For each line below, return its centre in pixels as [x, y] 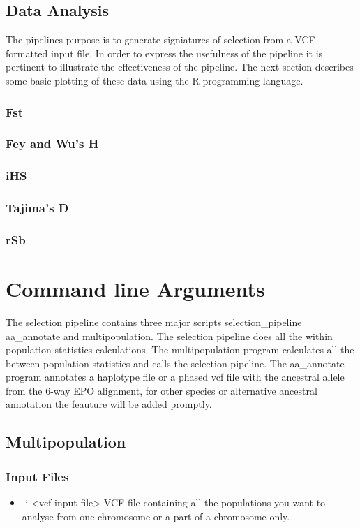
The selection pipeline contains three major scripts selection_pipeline [154, 322]
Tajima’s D [37, 208]
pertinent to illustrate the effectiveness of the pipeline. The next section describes [180, 67]
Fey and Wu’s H [52, 144]
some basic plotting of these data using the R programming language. [155, 80]
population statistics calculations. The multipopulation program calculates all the [180, 350]
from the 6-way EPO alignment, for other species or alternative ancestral [162, 390]
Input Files [37, 476]
